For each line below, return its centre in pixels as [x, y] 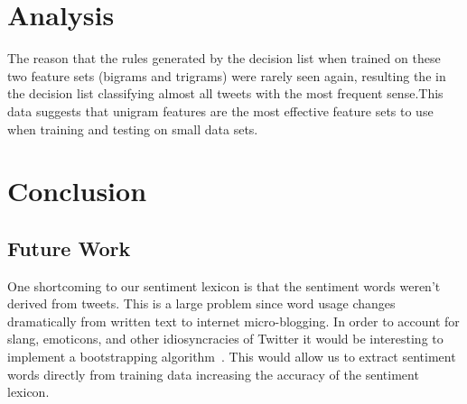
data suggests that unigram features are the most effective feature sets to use [220, 110]
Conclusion [77, 191]
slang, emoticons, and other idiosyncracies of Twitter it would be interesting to [225, 339]
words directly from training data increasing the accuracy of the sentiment [213, 374]
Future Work [69, 248]
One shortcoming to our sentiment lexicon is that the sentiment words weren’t [224, 285]
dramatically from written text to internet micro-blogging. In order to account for [233, 321]
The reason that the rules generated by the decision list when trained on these [224, 58]
